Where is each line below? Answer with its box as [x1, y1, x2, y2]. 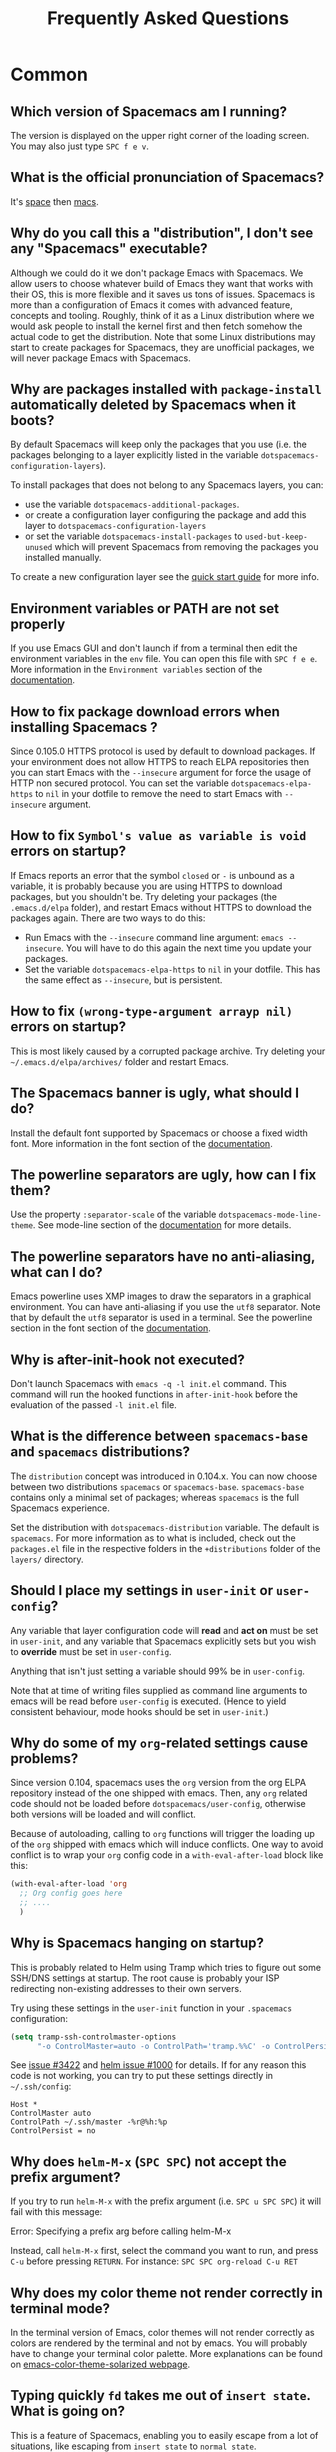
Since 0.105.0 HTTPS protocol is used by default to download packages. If [10, 745, 316, 757]
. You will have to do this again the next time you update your [61, 942, 312, 954]
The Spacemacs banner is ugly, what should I [10, 1085, 300, 1102]
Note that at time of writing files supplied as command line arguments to [10, 1684, 308, 1696]
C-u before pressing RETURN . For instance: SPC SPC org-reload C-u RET [10, 2255, 298, 2267]
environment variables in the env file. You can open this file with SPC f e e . [10, 653, 318, 665]
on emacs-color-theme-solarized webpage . [10, 2358, 191, 2371]
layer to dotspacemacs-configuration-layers [24, 520, 207, 532]
